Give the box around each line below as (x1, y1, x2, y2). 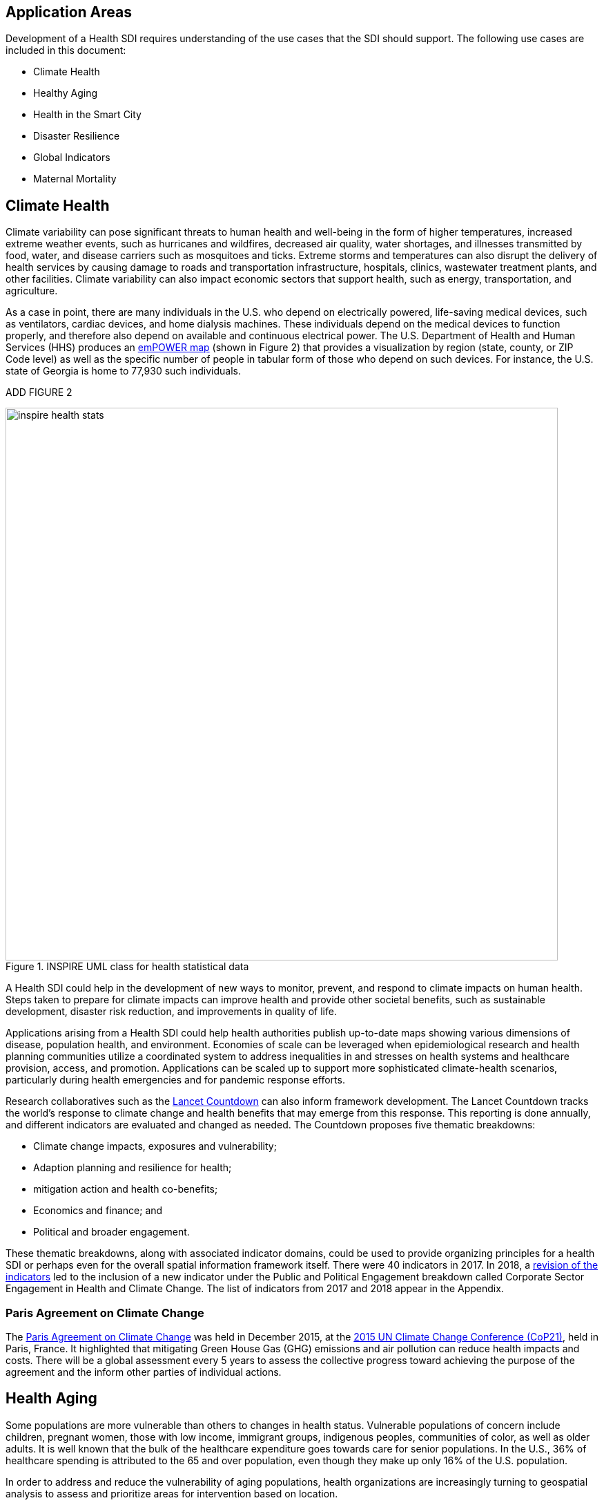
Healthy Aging (33, 87, 98, 100)
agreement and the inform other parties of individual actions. (6, 1366, 282, 1379)
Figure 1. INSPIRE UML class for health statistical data (6, 960, 249, 973)
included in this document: (6, 44, 126, 57)
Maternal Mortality (33, 173, 117, 185)
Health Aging (6, 1390, 97, 1408)
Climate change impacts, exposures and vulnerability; (33, 1140, 277, 1153)
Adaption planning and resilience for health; (33, 1162, 232, 1174)
